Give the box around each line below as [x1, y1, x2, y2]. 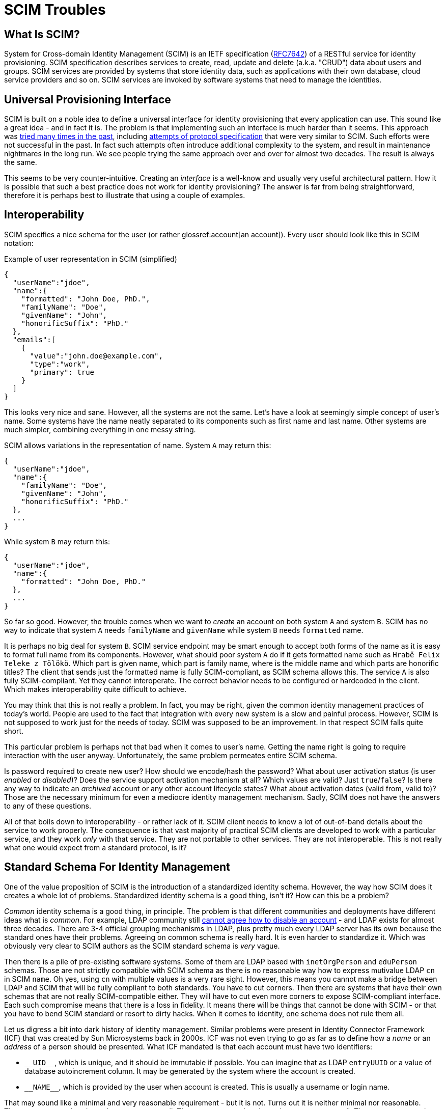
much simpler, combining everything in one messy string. [4, 425, 196, 434]
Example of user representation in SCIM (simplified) [4, 254, 177, 263]
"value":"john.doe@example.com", [30, 351, 163, 360]
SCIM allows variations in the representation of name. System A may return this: [4, 440, 271, 450]
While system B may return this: [4, 537, 110, 546]
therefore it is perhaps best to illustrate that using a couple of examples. [4, 191, 245, 200]
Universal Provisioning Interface [4, 93, 171, 106]
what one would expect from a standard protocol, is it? [4, 843, 187, 852]
